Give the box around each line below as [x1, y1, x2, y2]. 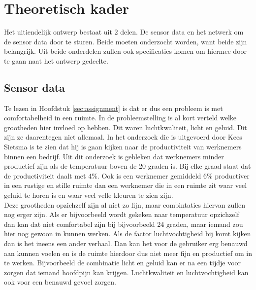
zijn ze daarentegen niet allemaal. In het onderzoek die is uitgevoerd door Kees [4, 132, 242, 142]
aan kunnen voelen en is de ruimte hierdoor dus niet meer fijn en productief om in [4, 248, 252, 258]
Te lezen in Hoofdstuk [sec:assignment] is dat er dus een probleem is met [4, 103, 223, 113]
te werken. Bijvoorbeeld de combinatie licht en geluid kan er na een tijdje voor [4, 257, 241, 268]
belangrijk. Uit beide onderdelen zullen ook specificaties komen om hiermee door [4, 46, 247, 56]
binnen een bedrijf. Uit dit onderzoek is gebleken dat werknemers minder [4, 151, 224, 161]
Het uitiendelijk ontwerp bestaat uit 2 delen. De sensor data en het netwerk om [4, 27, 244, 37]
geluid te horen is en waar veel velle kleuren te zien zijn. [4, 190, 173, 200]
